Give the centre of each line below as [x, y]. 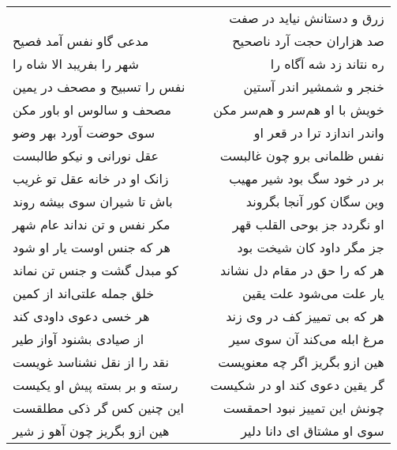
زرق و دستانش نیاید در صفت [307, 18]
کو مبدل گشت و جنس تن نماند [96, 270]
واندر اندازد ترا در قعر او [319, 132]
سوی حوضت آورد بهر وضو [84, 132]
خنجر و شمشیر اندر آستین [314, 87]
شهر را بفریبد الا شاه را [76, 64]
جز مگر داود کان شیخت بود [311, 247]
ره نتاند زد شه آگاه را [327, 64]
